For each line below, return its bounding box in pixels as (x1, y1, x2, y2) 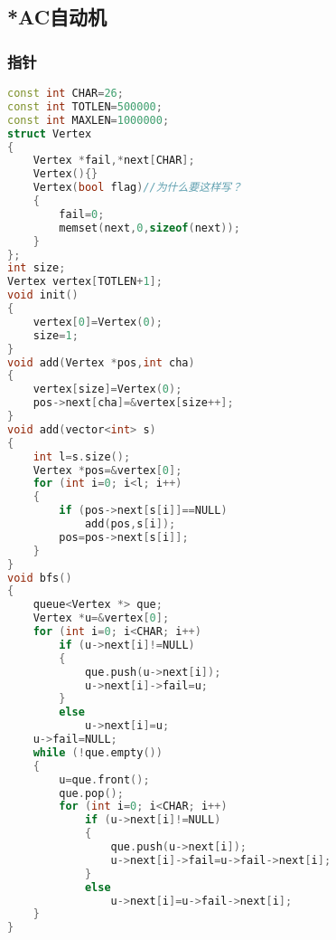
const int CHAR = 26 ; (7, 87, 124, 100)
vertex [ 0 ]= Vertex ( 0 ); (33, 315, 163, 328)
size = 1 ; (33, 328, 79, 342)
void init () (7, 289, 79, 302)
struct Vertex (7, 127, 92, 140)
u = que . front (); (59, 773, 150, 786)
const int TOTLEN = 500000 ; (7, 100, 163, 113)
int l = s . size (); (33, 450, 131, 463)
